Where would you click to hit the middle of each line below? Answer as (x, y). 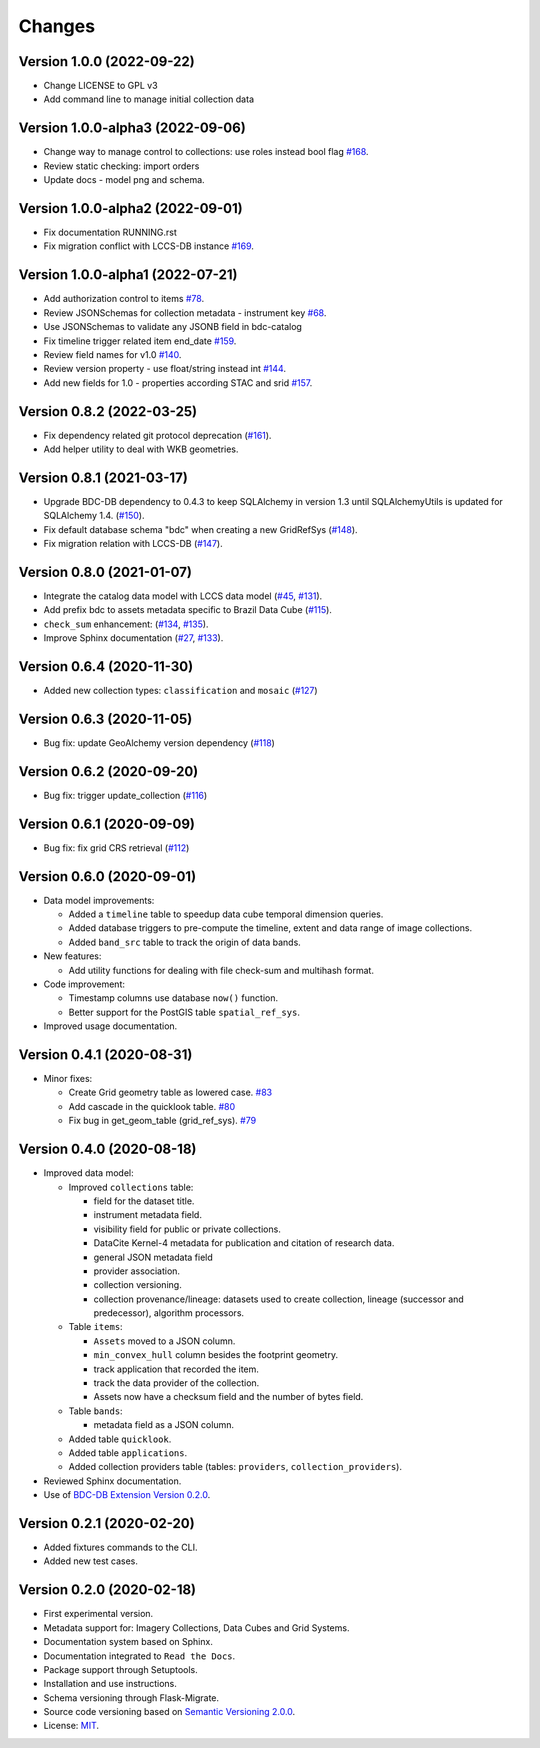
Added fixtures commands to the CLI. (120, 1547)
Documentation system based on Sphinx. (128, 1642)
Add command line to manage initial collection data (149, 99)
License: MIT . (71, 1726)
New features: (72, 956)
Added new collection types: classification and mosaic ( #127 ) (181, 691)
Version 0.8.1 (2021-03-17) (103, 477)
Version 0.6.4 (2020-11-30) (106, 666)
